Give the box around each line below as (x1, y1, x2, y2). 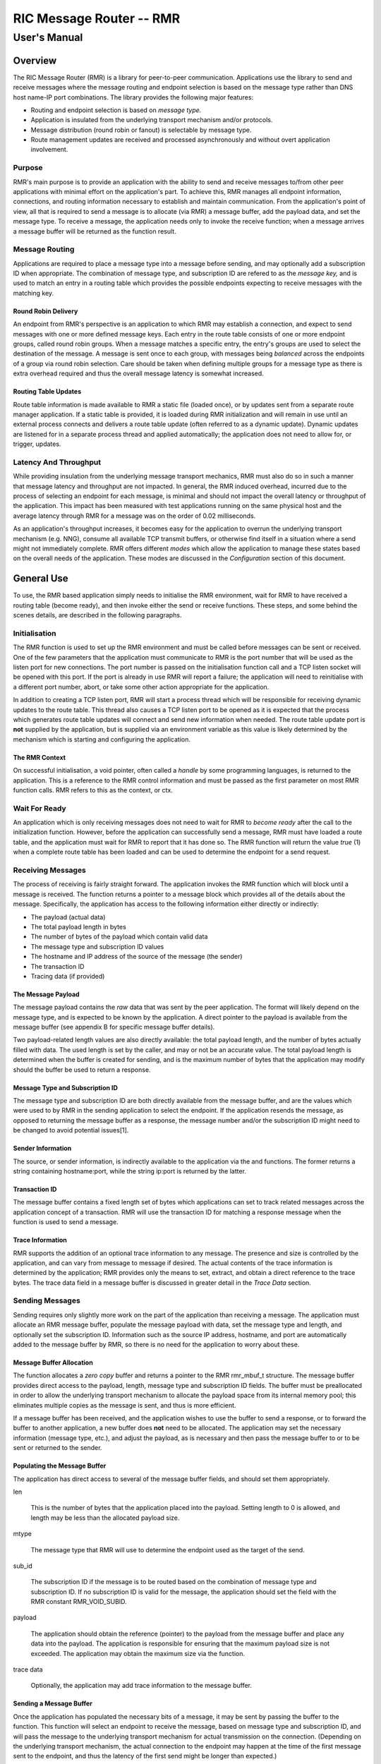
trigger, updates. (13, 440, 61, 448)
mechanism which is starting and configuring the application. (13, 735, 190, 744)
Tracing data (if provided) (30, 972, 105, 980)
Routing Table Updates (13, 387, 82, 396)
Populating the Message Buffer (13, 1461, 107, 1470)
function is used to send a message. (13, 1218, 119, 1226)
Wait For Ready (13, 803, 66, 813)
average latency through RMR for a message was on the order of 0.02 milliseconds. (13, 512, 256, 520)
